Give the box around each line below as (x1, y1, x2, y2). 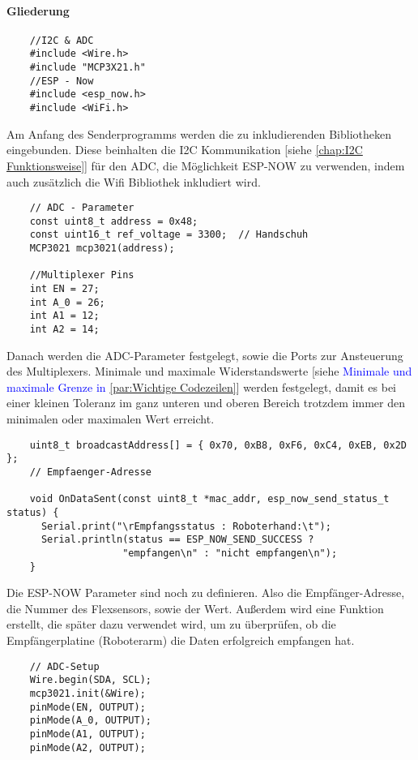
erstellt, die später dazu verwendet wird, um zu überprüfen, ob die (6, 616, 336, 633)
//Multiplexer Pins (29, 269, 134, 281)
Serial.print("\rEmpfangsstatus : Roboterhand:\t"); (41, 520, 331, 532)
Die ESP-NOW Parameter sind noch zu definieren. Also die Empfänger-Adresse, (6, 584, 405, 601)
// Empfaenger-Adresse (29, 466, 151, 478)
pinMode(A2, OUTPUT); (29, 741, 146, 754)
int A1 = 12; (29, 310, 100, 322)
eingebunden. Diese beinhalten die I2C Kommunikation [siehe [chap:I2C (6, 141, 363, 158)
